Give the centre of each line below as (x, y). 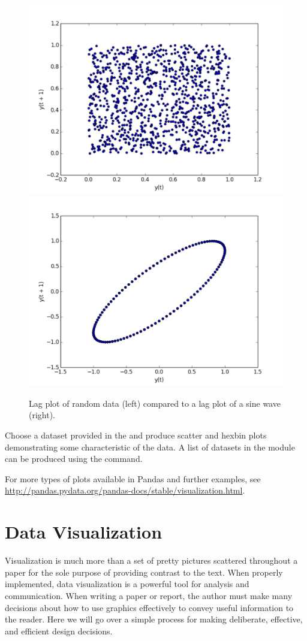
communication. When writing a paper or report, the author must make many (149, 595)
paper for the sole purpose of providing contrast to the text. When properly (144, 572)
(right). (42, 415)
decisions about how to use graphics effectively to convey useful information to (149, 607)
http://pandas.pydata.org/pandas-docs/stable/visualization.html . (125, 490)
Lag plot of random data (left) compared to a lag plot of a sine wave (155, 403)
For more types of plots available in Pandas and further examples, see (133, 478)
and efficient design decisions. (59, 631)
